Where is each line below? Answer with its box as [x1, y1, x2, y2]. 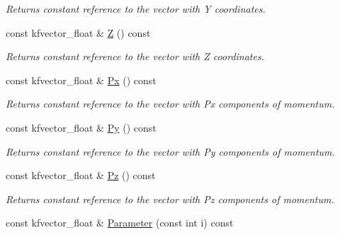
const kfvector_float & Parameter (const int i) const [6, 215, 234, 230]
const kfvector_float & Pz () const [6, 168, 156, 183]
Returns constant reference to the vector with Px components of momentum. [6, 96, 335, 111]
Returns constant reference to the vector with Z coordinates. [6, 49, 264, 64]
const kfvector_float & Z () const [6, 25, 151, 40]
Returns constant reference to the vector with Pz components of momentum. [6, 191, 334, 206]
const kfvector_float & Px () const [6, 72, 157, 87]
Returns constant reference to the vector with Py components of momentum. [6, 144, 335, 159]
